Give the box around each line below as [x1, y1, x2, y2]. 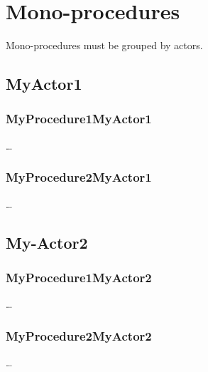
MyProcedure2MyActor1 [6, 168, 152, 186]
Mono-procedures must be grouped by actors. [6, 38, 203, 53]
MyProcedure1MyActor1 [6, 110, 152, 128]
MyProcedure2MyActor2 [6, 326, 152, 344]
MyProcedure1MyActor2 [6, 268, 152, 286]
